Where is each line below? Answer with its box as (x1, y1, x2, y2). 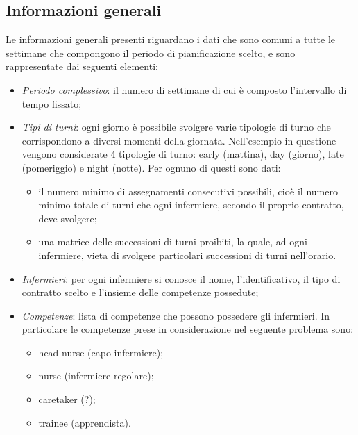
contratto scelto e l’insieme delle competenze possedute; (22, 285, 259, 299)
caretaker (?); (38, 392, 96, 407)
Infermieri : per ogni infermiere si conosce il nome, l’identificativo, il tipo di (22, 271, 341, 286)
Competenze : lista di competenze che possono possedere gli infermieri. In (22, 308, 330, 322)
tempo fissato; (22, 96, 82, 110)
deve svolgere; (38, 211, 97, 225)
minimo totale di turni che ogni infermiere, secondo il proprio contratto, (38, 197, 344, 212)
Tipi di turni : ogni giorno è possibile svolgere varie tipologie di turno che (22, 120, 331, 134)
